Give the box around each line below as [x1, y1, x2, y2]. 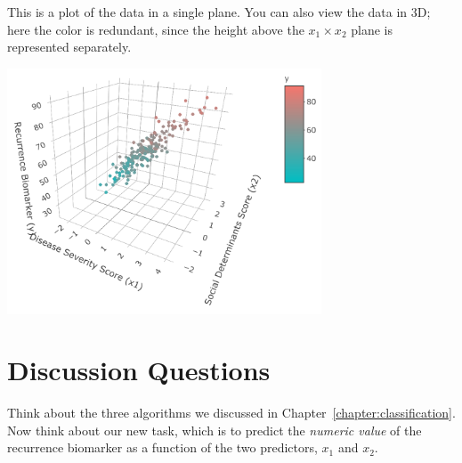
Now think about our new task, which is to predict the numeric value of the [7, 420, 422, 439]
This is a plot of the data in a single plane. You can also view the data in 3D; [7, 3, 431, 20]
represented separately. [7, 37, 132, 56]
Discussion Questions [7, 352, 271, 388]
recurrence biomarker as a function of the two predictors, [7, 438, 318, 457]
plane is [351, 20, 393, 38]
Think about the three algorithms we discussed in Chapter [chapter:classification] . [7, 403, 456, 422]
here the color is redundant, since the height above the [7, 20, 304, 38]
